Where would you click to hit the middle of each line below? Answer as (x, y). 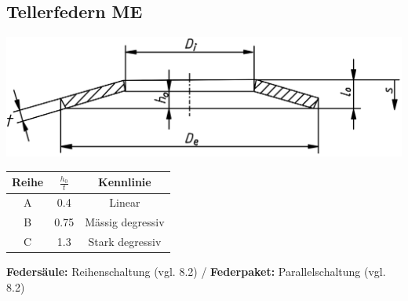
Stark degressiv (125, 242)
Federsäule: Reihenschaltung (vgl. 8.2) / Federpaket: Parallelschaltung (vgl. (196, 272)
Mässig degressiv (125, 222)
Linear (125, 202)
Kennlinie (125, 182)
